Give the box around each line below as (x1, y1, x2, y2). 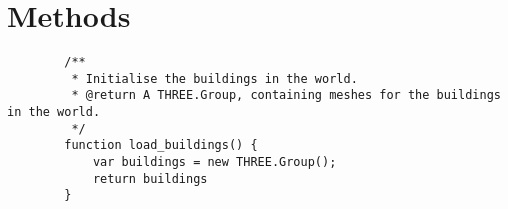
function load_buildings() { (64, 138, 258, 153)
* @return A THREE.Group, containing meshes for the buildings (71, 88, 501, 103)
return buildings (92, 171, 208, 186)
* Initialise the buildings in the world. (71, 71, 358, 86)
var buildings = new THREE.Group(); (92, 155, 337, 170)
